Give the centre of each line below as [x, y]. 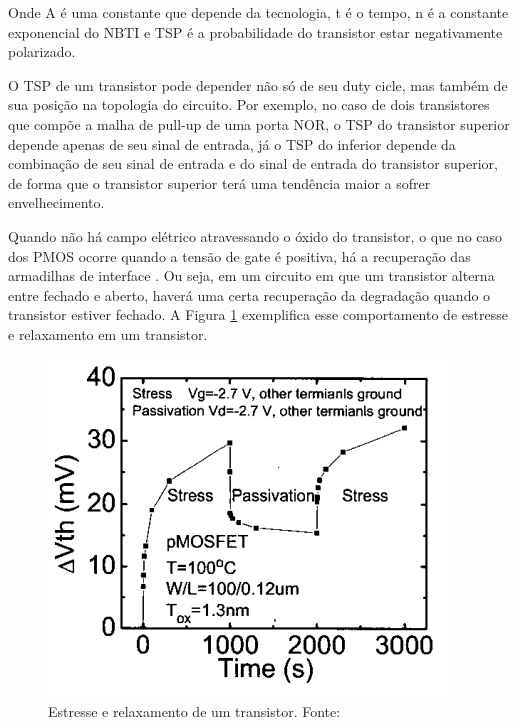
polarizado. [42, 51]
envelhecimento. [56, 202]
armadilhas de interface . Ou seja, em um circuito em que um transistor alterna [251, 275]
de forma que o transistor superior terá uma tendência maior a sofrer [219, 182]
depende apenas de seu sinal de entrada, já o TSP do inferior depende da [232, 143]
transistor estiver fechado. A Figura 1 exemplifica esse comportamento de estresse [258, 314]
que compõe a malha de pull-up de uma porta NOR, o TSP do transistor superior [259, 123]
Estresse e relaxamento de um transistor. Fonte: [194, 711]
